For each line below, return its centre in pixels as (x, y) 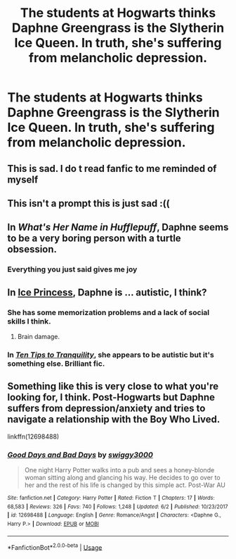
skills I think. (29, 321)
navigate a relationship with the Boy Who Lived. (114, 420)
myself (23, 179)
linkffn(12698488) (33, 436)
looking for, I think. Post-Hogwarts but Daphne (111, 397)
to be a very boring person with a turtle (94, 239)
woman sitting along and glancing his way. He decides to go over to (122, 478)
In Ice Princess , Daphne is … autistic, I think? (107, 292)
